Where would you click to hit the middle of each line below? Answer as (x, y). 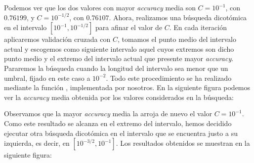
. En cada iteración (198, 27)
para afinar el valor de (129, 27)
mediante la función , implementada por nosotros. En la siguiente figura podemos (127, 87)
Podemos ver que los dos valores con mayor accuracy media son (100, 7)
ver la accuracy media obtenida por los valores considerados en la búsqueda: (119, 97)
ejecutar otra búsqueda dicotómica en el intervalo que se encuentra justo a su (121, 133)
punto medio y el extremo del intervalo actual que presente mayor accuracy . (119, 58)
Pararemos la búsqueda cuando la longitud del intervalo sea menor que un (116, 68)
